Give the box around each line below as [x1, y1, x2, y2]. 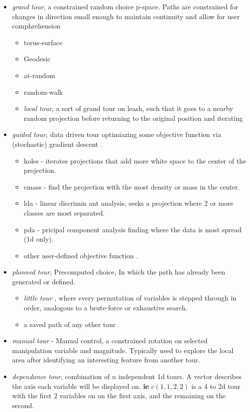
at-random [24, 70, 56, 80]
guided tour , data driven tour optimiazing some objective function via [12, 129, 222, 139]
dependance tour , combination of [12, 371, 110, 382]
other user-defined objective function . [24, 250, 138, 260]
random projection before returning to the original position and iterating [24, 112, 243, 123]
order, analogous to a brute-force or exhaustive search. [24, 302, 188, 313]
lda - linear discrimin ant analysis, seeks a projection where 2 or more [24, 198, 234, 208]
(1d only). [24, 234, 54, 244]
